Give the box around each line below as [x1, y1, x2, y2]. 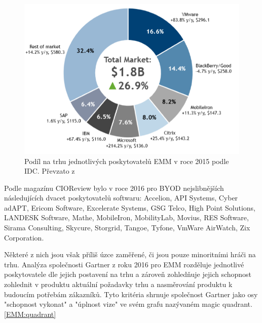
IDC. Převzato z [24, 166, 75, 176]
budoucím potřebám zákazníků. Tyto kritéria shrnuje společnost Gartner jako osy [4, 289, 258, 299]
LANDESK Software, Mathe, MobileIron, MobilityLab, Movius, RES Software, [4, 212, 249, 223]
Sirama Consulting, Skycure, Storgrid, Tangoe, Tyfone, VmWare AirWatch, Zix [4, 222, 250, 233]
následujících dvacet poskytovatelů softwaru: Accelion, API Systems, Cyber [4, 192, 238, 203]
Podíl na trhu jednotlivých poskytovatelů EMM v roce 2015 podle [24, 155, 229, 166]
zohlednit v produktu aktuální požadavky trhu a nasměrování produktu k [4, 279, 233, 290]
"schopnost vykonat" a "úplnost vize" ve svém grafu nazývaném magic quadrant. [4, 299, 252, 309]
